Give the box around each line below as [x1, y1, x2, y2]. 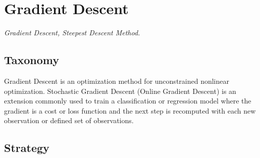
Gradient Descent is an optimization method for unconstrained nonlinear [4, 75, 229, 86]
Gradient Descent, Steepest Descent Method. [4, 27, 140, 38]
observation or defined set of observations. [4, 115, 134, 126]
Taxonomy [4, 52, 60, 68]
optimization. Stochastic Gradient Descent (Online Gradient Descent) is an [4, 85, 236, 96]
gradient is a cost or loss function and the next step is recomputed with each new [4, 105, 256, 116]
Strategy [4, 140, 49, 155]
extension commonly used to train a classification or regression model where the [4, 95, 251, 106]
